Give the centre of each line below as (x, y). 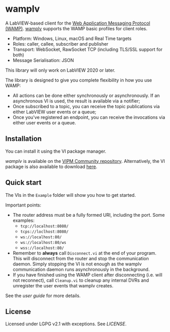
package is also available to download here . (51, 167)
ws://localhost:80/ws (43, 242)
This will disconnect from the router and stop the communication (81, 258)
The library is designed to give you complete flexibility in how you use (79, 80)
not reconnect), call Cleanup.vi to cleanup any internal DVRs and (81, 280)
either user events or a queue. (44, 122)
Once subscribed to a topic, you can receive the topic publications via (86, 106)
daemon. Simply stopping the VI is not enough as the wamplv (77, 264)
